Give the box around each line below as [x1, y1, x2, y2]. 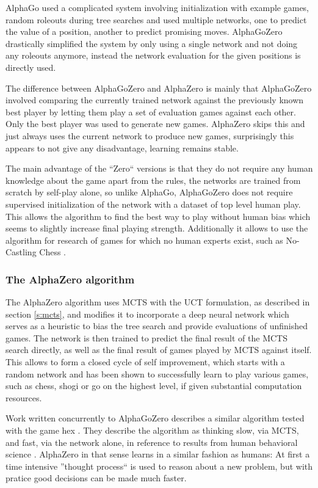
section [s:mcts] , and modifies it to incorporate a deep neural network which [5, 307, 289, 320]
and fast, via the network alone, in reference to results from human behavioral [5, 435, 298, 448]
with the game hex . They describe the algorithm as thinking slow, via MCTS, [5, 424, 299, 437]
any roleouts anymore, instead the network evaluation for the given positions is [5, 49, 301, 62]
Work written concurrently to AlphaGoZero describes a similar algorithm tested [5, 412, 305, 424]
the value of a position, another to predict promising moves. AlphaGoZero [5, 25, 283, 38]
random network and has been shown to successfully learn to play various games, [5, 367, 309, 380]
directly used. [5, 60, 56, 73]
